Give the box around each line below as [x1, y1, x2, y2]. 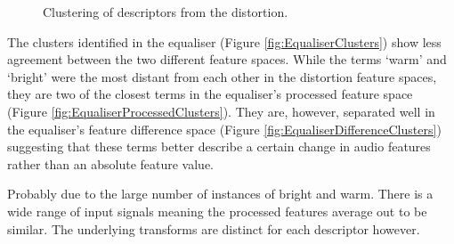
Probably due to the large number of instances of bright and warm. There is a [7, 184, 434, 203]
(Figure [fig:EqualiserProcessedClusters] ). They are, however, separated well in [7, 102, 435, 120]
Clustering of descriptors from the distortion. [43, 3, 288, 20]
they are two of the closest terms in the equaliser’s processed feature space [7, 85, 413, 103]
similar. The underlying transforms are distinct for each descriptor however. [7, 219, 420, 238]
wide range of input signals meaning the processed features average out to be [7, 201, 427, 220]
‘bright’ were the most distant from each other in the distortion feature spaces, [7, 67, 437, 85]
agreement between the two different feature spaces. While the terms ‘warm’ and [7, 50, 447, 69]
